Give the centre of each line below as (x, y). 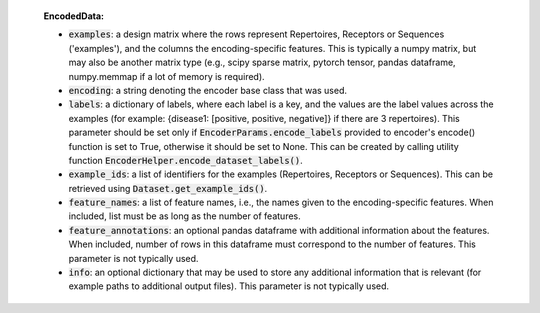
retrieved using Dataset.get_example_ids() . (168, 188)
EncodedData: (74, 16)
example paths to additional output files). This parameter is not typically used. (229, 286)
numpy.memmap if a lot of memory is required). (166, 76)
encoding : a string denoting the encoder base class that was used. (208, 90)
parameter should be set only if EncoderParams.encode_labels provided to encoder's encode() (272, 132)
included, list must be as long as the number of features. (185, 216)
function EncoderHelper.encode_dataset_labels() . (186, 160)
